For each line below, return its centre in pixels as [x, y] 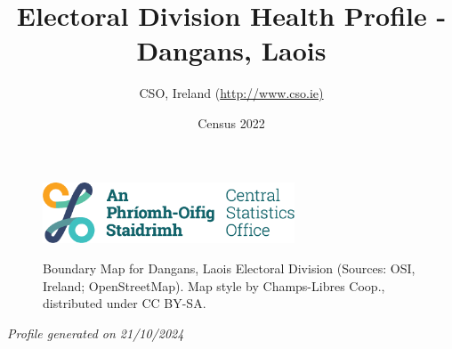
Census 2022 [231, 122]
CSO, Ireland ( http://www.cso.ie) [231, 93]
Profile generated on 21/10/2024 [96, 333]
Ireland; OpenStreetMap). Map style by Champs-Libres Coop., [214, 285]
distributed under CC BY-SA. [125, 303]
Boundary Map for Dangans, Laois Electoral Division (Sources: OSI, [229, 268]
